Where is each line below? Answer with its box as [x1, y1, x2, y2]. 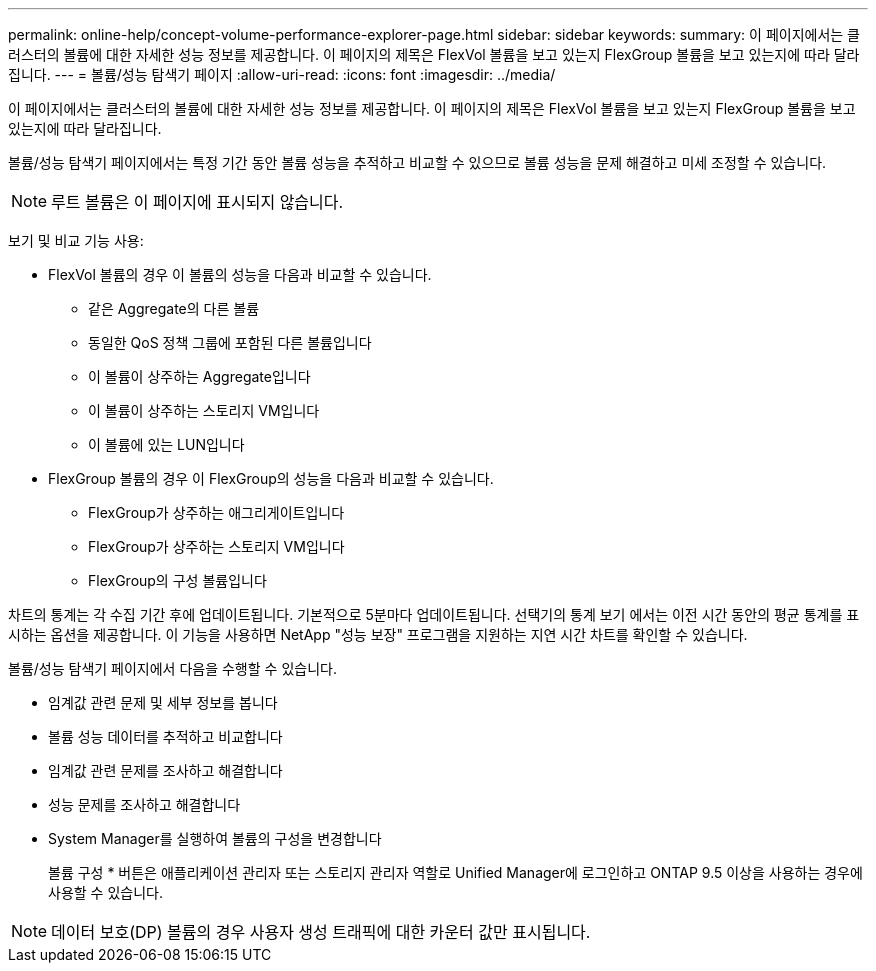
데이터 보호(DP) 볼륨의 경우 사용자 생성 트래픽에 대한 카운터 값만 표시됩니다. [51, 922, 591, 942]
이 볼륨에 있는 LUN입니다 [88, 436, 245, 453]
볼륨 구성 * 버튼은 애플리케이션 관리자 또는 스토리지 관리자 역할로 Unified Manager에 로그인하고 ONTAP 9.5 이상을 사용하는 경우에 [48, 864, 863, 881]
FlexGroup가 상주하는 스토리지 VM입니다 [88, 538, 345, 555]
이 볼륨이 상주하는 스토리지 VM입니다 [88, 402, 320, 419]
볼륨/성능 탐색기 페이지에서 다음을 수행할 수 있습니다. [8, 660, 337, 677]
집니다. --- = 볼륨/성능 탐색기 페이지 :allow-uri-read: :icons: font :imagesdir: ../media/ [8, 66, 556, 83]
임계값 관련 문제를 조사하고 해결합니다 [48, 762, 283, 779]
